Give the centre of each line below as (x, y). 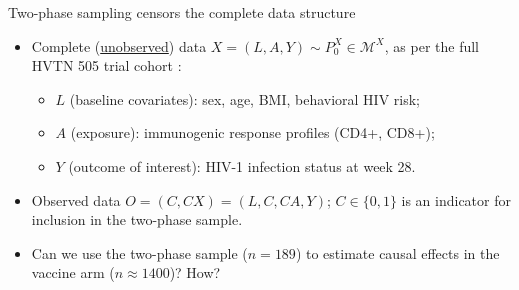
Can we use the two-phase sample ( (139, 252)
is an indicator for (456, 199)
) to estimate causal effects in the (397, 252)
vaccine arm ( (73, 272)
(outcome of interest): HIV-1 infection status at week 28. (242, 165)
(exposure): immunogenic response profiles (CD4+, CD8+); (252, 132)
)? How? (195, 272)
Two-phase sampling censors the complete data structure (182, 12)
